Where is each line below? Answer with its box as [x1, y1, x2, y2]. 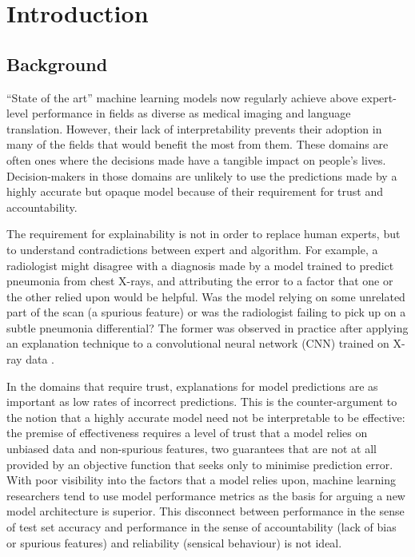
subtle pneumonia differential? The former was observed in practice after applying [6, 319, 409, 336]
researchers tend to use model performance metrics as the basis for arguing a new [6, 487, 405, 503]
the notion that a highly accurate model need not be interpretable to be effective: [6, 408, 405, 425]
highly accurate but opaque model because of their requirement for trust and [6, 183, 383, 200]
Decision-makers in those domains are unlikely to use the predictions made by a [6, 167, 397, 184]
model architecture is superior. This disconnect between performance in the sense [6, 503, 405, 519]
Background [6, 51, 108, 76]
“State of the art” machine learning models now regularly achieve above [6, 89, 358, 105]
